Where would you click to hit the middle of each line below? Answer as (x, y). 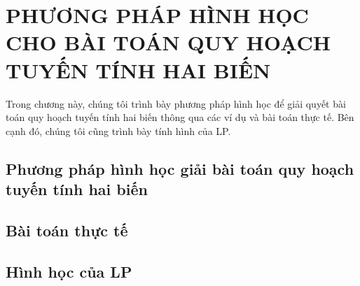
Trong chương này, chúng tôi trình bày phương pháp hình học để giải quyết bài (176, 103)
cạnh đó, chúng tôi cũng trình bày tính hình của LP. (118, 130)
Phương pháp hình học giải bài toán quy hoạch (180, 168)
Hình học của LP (69, 271)
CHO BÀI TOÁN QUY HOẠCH (168, 42)
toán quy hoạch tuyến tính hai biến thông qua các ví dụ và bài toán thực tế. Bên (180, 117)
